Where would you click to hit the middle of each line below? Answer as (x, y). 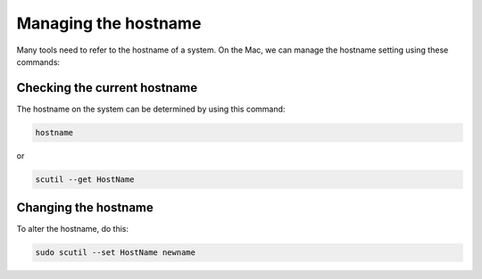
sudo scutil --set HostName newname (116, 253)
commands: (38, 62)
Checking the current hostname (107, 88)
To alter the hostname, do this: (73, 229)
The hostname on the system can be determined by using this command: (151, 109)
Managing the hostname (109, 23)
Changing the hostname (85, 208)
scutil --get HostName (85, 179)
